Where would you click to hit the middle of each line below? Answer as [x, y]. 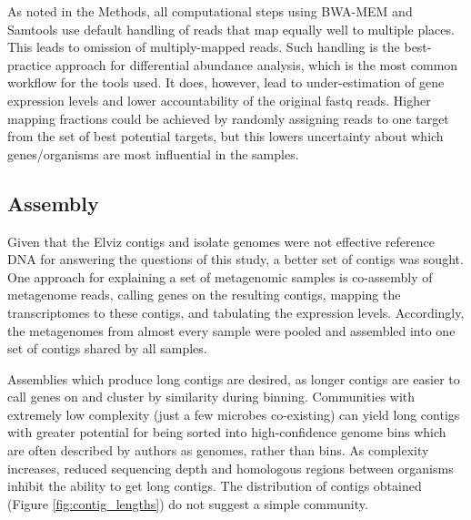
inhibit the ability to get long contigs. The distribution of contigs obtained [215, 486]
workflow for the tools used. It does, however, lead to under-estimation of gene [226, 82]
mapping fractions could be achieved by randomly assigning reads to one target [228, 118]
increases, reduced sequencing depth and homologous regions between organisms [230, 468]
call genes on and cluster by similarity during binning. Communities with [211, 397]
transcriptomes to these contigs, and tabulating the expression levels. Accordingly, [236, 312]
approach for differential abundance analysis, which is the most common [256, 64]
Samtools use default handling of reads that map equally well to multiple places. [231, 29]
